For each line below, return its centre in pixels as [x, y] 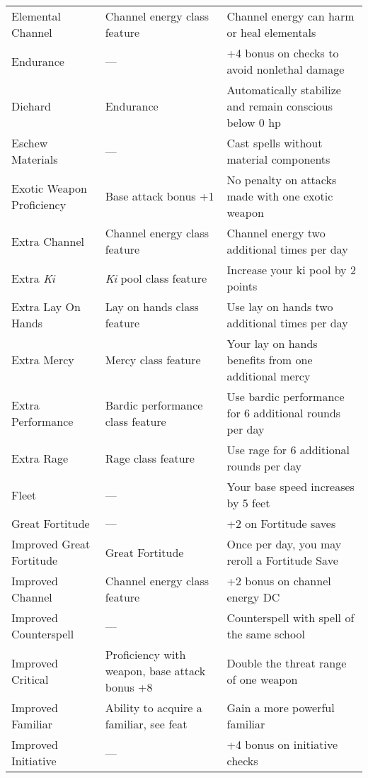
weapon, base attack [155, 671]
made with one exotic [280, 196]
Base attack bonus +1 [160, 196]
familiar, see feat [146, 724]
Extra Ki [33, 278]
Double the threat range [287, 663]
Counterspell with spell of [291, 618]
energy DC [253, 597]
